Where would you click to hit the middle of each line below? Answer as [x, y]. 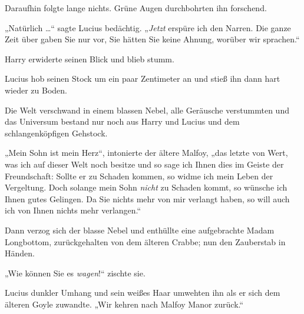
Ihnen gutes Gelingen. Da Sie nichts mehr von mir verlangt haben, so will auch [147, 198]
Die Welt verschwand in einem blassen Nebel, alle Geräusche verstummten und [147, 110]
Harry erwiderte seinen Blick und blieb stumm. [90, 59]
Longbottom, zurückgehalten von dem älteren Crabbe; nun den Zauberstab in [145, 241]
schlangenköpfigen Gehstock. [56, 133]
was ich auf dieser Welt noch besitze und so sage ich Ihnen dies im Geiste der [144, 164]
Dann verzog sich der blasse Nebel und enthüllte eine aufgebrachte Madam [140, 230]
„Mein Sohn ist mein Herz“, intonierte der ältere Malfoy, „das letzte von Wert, [146, 153]
